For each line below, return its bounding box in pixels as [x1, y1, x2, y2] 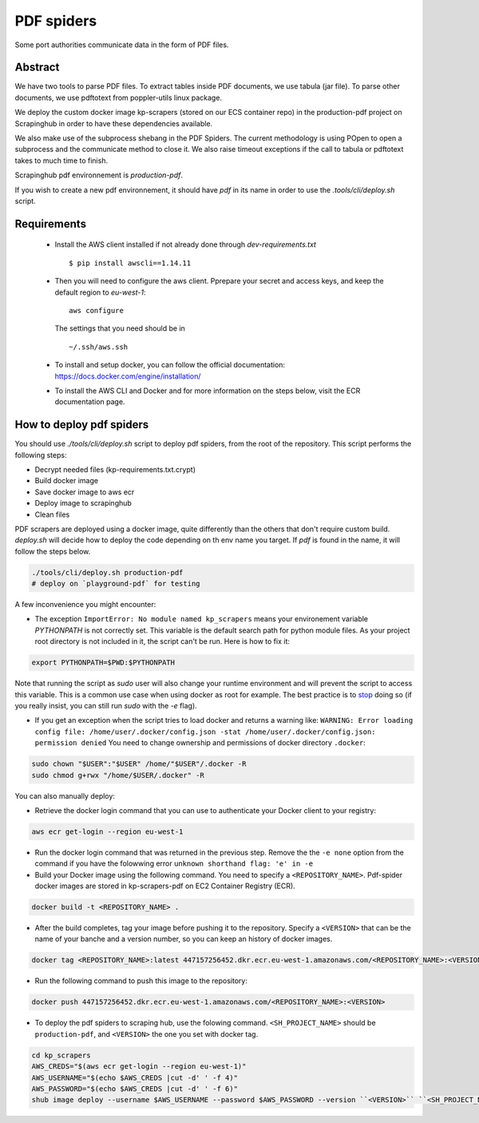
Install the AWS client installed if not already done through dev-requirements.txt [54, 240, 317, 249]
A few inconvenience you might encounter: [14, 600, 156, 609]
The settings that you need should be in [54, 323, 185, 333]
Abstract [14, 61, 60, 74]
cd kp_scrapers [31, 1050, 91, 1060]
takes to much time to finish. [14, 156, 108, 165]
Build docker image [34, 476, 99, 486]
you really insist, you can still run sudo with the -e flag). [14, 700, 197, 710]
